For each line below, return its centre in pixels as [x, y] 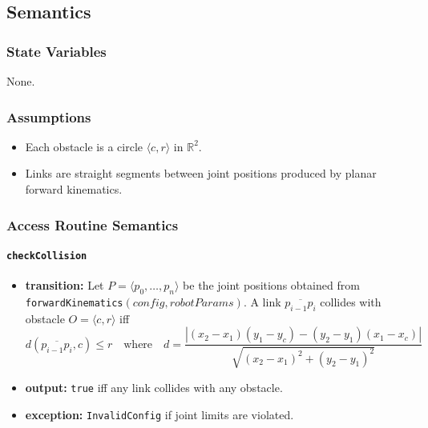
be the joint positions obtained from [271, 285]
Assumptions [49, 116]
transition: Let [65, 285]
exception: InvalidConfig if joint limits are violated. [159, 414]
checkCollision [47, 256]
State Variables [57, 51]
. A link [262, 302]
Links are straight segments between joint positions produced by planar [201, 173]
